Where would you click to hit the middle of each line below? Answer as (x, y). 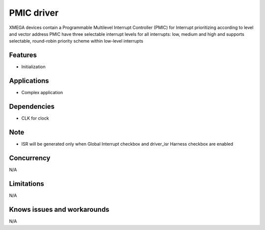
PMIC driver (34, 13)
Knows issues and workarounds (59, 209)
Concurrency (30, 158)
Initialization (34, 67)
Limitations (26, 184)
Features (23, 55)
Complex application (42, 93)
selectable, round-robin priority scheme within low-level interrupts (76, 41)
